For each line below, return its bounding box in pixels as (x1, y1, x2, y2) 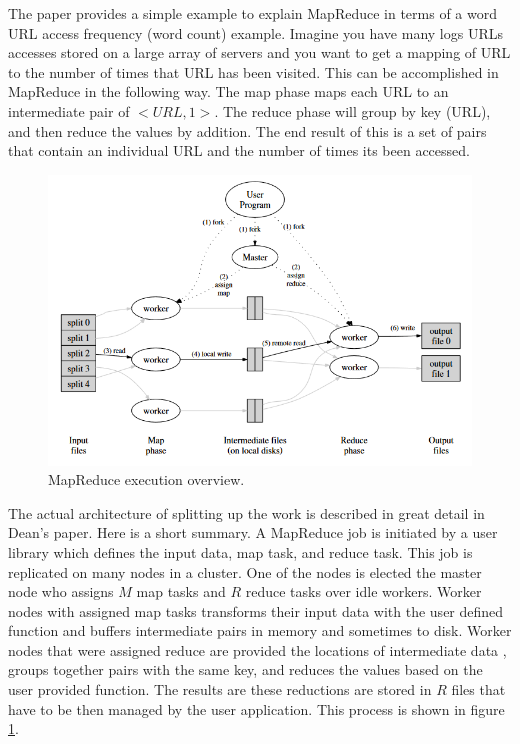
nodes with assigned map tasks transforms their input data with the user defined (8, 600, 504, 621)
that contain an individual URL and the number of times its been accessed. (8, 140, 470, 161)
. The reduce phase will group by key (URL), (214, 100, 491, 121)
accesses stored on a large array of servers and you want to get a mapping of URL (8, 42, 511, 63)
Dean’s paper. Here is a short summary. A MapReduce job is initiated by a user (8, 522, 498, 543)
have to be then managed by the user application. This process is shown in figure (8, 698, 505, 719)
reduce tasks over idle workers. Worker (245, 581, 482, 602)
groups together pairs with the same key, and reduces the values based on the (8, 659, 483, 680)
